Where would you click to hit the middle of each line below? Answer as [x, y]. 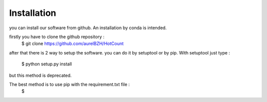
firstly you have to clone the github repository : [57, 37]
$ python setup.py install [47, 64]
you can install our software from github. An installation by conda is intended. [88, 28]
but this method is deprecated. [40, 75]
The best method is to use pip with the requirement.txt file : [69, 84]
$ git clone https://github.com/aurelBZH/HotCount [72, 44]
